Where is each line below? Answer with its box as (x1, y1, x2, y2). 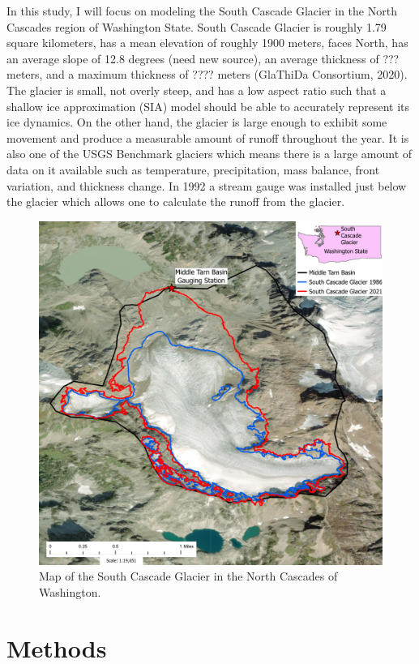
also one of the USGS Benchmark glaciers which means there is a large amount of (6, 145, 413, 162)
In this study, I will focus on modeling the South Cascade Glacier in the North (6, 2, 397, 19)
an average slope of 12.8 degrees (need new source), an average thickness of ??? (6, 49, 400, 66)
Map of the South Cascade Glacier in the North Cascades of (39, 568, 338, 585)
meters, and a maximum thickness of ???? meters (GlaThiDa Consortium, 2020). (6, 66, 408, 83)
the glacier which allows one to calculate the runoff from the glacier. (6, 193, 345, 210)
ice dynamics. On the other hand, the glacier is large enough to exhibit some (6, 114, 387, 131)
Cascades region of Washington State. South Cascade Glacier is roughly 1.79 (6, 18, 387, 35)
